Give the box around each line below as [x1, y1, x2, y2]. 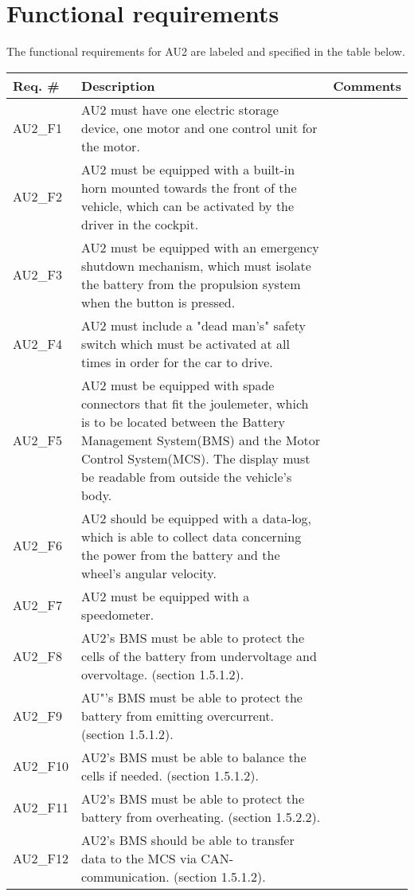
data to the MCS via [81, 848, 197, 867]
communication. [81, 867, 170, 886]
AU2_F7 [13, 596, 63, 615]
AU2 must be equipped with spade [81, 375, 275, 394]
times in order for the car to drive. [81, 352, 273, 371]
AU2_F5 [13, 430, 63, 449]
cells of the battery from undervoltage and [81, 646, 317, 665]
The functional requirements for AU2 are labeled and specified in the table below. [6, 43, 405, 60]
